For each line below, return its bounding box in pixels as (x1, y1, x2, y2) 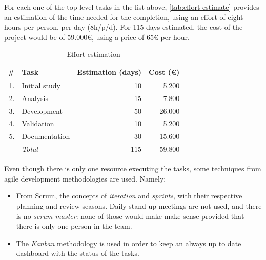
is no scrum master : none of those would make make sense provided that (16, 210, 244, 221)
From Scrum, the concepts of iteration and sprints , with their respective (16, 190, 242, 201)
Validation (22, 118, 54, 129)
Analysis (22, 92, 48, 103)
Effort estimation (67, 49, 120, 59)
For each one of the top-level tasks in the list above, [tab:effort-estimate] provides (4, 2, 259, 12)
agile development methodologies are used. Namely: (4, 173, 166, 184)
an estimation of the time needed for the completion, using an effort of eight (4, 11, 243, 22)
